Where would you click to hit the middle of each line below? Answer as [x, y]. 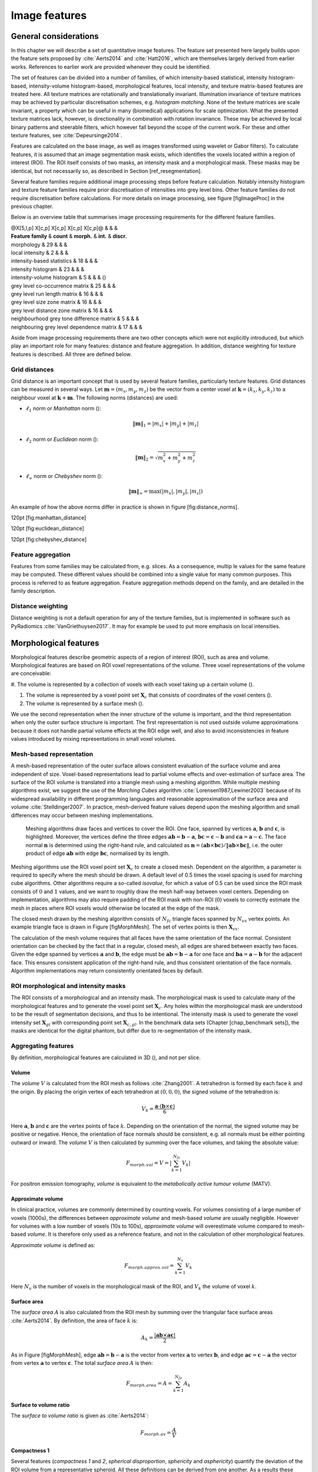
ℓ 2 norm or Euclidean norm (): [62, 440]
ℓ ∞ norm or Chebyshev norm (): [64, 477]
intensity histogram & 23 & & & [48, 269]
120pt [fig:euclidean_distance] [48, 528]
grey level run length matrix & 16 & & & [57, 294]
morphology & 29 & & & [39, 244]
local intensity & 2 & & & [40, 253]
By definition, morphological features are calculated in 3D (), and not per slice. [106, 1057]
